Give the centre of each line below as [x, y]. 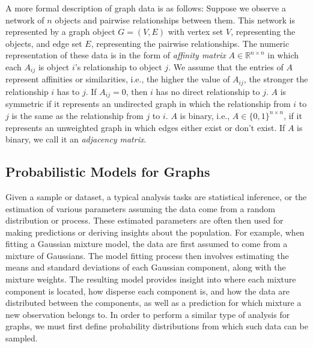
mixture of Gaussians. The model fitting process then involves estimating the [147, 255]
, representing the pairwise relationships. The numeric [190, 43]
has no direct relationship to [208, 91]
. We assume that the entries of [226, 66]
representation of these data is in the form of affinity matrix [116, 55]
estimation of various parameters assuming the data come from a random [140, 208]
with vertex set [196, 32]
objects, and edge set [44, 43]
